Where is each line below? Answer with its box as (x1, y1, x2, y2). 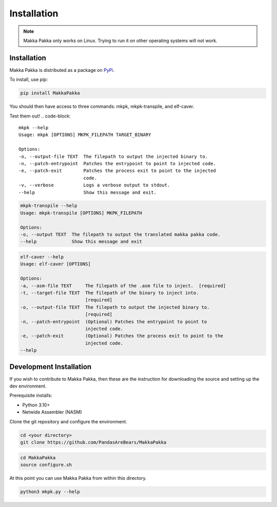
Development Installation (9, 362, 92, 371)
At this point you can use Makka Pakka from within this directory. (9, 475, 147, 481)
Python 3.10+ (22, 402, 50, 408)
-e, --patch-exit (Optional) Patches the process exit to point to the (20, 333, 223, 339)
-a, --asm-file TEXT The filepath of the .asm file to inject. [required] (20, 283, 226, 288)
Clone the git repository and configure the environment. (9, 418, 128, 424)
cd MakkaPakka (20, 455, 56, 460)
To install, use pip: (9, 76, 48, 83)
